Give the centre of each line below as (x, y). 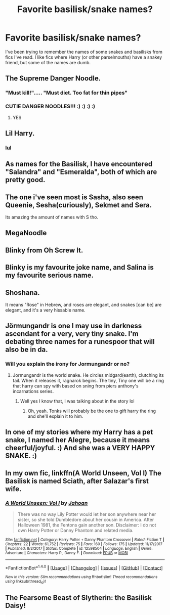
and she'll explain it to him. (55, 416)
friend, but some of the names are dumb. (48, 62)
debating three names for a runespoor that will (80, 342)
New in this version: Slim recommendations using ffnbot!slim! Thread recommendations (81, 577)
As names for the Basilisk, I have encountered (79, 164)
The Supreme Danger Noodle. (53, 79)
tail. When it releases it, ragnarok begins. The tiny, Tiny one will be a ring (88, 380)
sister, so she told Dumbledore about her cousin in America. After (86, 519)
